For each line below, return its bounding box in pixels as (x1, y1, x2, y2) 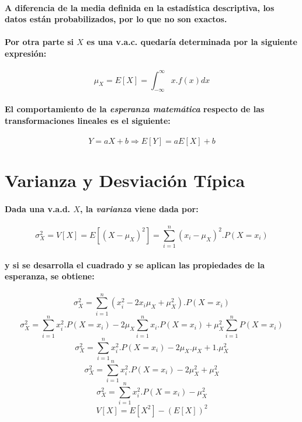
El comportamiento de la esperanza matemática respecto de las (5, 103, 265, 115)
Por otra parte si (5, 36, 74, 48)
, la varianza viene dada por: (80, 202, 199, 215)
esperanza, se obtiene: (5, 270, 95, 282)
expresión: (5, 47, 47, 59)
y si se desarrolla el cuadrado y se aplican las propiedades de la (5, 258, 265, 271)
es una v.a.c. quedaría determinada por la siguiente (86, 36, 297, 48)
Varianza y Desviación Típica (5, 168, 245, 192)
